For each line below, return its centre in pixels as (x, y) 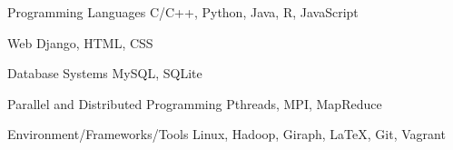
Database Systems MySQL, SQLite (105, 73)
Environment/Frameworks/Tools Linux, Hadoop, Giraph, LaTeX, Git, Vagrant (226, 134)
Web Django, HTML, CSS (80, 42)
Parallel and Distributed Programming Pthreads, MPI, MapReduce (195, 103)
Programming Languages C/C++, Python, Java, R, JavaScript (183, 12)
